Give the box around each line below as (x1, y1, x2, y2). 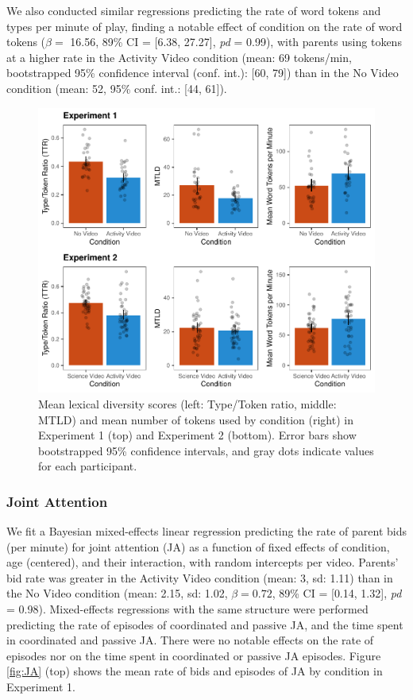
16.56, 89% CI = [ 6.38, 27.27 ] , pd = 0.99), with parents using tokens (70, 33, 402, 50)
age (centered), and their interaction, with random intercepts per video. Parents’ (6, 554, 399, 570)
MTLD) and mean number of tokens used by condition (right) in (38, 411, 353, 427)
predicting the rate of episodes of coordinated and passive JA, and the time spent (6, 616, 403, 632)
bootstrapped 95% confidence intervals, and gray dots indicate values (38, 442, 374, 458)
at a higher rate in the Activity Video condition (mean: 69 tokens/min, (6, 48, 352, 65)
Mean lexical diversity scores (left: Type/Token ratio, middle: (38, 395, 337, 412)
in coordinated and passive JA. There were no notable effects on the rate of (6, 632, 374, 648)
